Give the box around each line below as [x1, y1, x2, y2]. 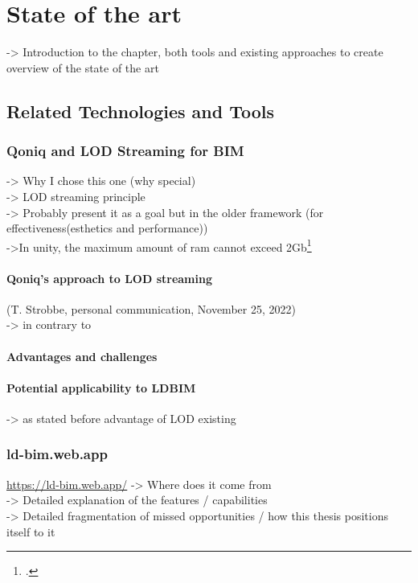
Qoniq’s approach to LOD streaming [6, 269, 212, 286]
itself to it [6, 523, 55, 540]
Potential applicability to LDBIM [6, 379, 196, 396]
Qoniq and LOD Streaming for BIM [6, 141, 244, 161]
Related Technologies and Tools [6, 98, 275, 123]
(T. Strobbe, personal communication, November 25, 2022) [6, 300, 296, 317]
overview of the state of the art [6, 59, 159, 76]
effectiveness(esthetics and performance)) [6, 220, 208, 236]
